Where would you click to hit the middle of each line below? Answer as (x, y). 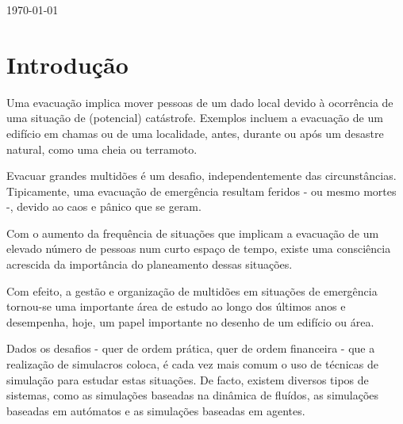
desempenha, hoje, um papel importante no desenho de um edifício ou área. (190, 321)
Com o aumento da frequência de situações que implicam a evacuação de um (193, 233)
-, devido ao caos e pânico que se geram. (104, 206)
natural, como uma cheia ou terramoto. (102, 149)
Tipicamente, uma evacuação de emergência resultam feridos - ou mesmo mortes (201, 191)
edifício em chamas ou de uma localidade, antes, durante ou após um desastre (195, 133)
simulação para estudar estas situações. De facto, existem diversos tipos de (188, 379)
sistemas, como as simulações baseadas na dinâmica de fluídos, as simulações (193, 395)
